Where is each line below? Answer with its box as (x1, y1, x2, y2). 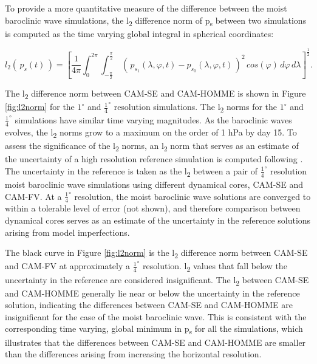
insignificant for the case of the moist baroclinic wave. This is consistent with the (5, 310, 307, 323)
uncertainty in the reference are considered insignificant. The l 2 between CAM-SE (5, 273, 309, 287)
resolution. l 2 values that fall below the (143, 259, 287, 274)
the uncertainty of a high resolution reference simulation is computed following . (5, 153, 303, 165)
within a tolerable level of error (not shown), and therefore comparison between (5, 202, 301, 215)
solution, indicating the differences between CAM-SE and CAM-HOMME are (5, 298, 293, 311)
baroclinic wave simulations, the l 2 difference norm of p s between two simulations (5, 13, 307, 28)
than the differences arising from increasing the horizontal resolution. (5, 348, 262, 360)
